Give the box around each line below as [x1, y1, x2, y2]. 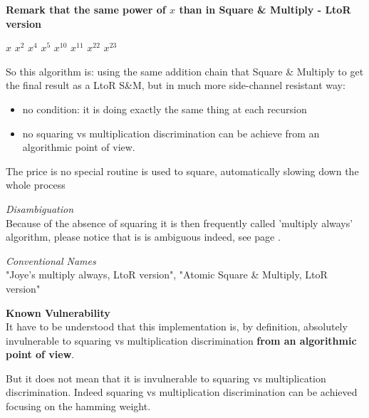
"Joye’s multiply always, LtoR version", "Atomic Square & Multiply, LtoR [6, 267, 328, 282]
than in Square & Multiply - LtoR [179, 2, 351, 16]
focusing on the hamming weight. [6, 399, 151, 414]
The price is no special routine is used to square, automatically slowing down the [6, 163, 359, 178]
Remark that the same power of [6, 2, 166, 16]
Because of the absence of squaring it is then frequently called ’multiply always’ [6, 215, 353, 230]
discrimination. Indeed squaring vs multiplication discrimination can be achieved [6, 385, 358, 399]
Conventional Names [6, 253, 96, 268]
